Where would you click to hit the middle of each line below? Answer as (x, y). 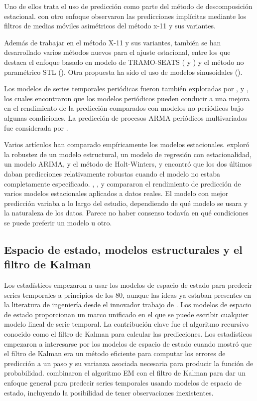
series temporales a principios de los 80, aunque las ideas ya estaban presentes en (128, 295)
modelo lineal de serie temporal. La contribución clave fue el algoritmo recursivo (126, 324)
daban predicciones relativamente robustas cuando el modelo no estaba (112, 173)
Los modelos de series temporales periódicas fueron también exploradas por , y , (126, 89)
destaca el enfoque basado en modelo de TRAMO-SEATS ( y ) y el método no (124, 62)
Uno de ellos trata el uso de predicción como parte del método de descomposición (128, 6)
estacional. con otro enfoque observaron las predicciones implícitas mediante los (125, 16)
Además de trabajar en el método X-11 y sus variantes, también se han (113, 42)
